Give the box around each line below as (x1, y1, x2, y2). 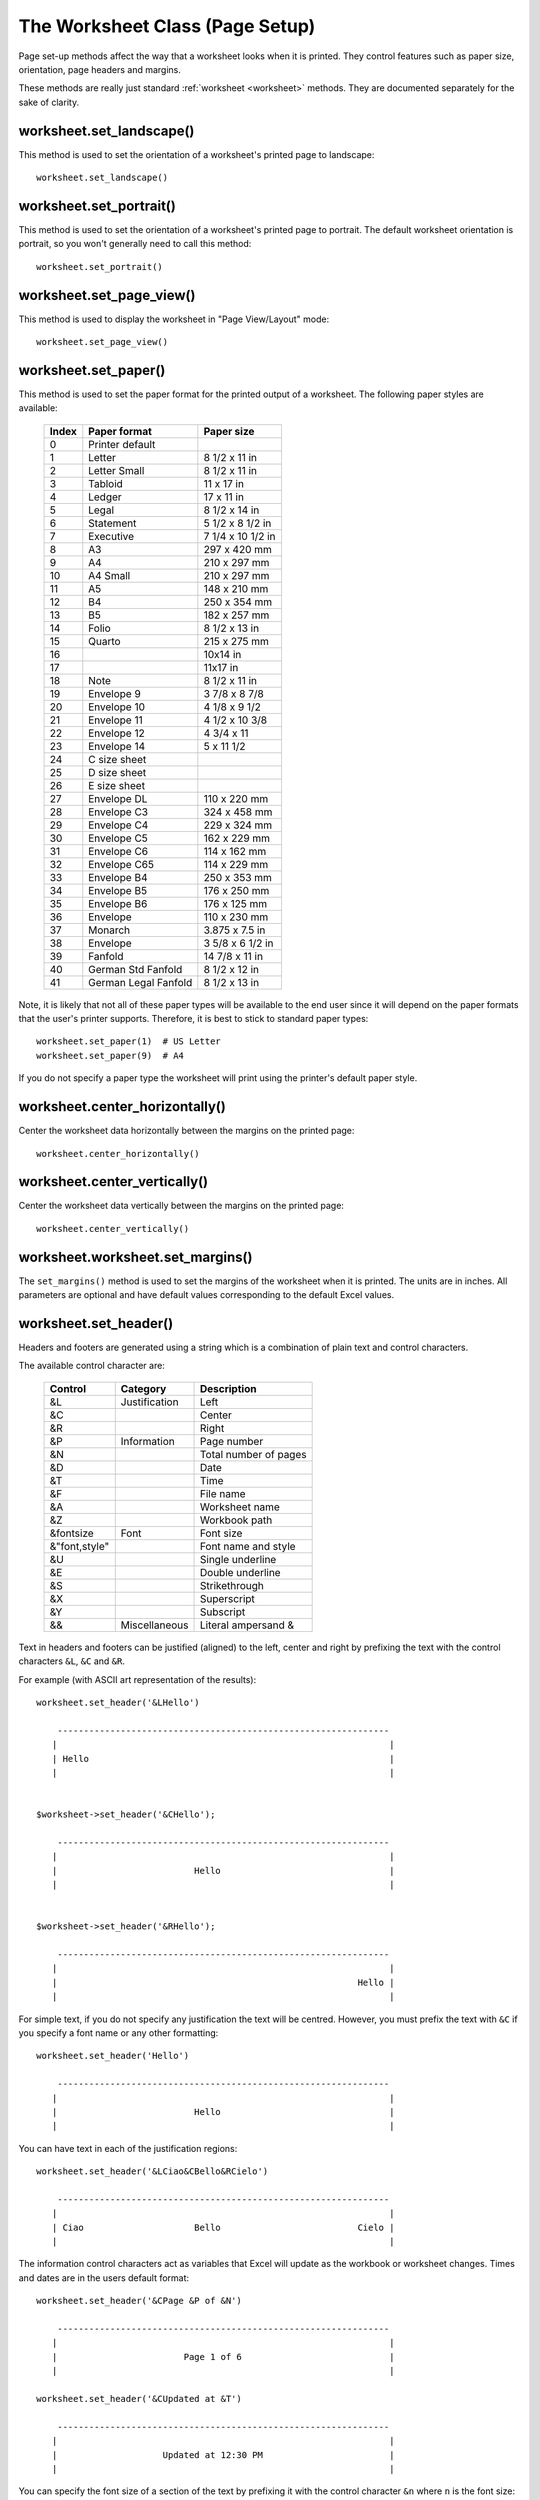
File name (199, 1486, 246, 1500)
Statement (88, 516, 137, 530)
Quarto (88, 634, 121, 648)
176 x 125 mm (203, 896, 268, 910)
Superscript (199, 1591, 255, 1605)
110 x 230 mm (203, 910, 269, 924)
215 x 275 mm (203, 634, 270, 648)
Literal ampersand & (199, 1618, 295, 1632)
